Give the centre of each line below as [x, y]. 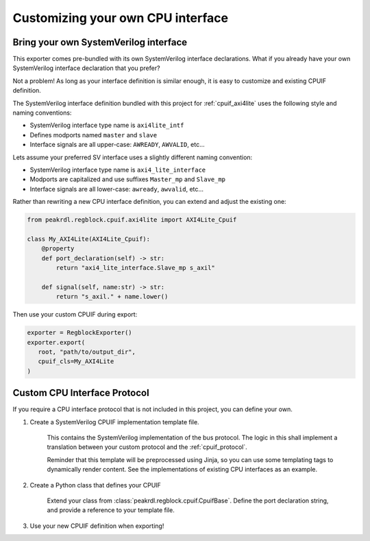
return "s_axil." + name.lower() [112, 297]
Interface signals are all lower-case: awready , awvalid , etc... [117, 189]
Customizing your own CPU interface [121, 18]
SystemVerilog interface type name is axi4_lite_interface [118, 170]
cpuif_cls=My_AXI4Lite [76, 361]
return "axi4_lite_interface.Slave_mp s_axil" [135, 268]
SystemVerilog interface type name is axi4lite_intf [107, 125]
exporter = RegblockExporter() [80, 333]
